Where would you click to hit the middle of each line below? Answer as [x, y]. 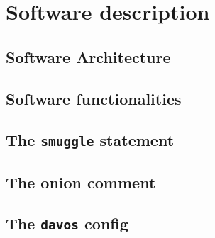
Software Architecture [88, 56]
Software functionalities [94, 98]
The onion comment [81, 182]
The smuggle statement [90, 140]
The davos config [67, 223]
